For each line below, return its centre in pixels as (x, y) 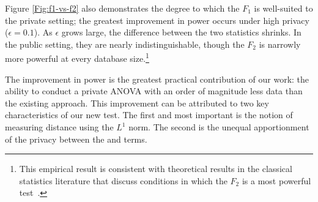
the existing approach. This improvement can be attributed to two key (137, 103)
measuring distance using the (59, 127)
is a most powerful (276, 180)
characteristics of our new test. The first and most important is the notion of (149, 115)
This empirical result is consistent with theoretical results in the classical (156, 169)
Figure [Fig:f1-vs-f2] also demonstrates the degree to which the (122, 8)
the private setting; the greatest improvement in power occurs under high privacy (157, 20)
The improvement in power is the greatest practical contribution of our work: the (157, 79)
